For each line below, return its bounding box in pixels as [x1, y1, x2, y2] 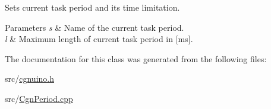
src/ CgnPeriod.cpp [5, 92, 73, 104]
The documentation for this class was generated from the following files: [5, 52, 267, 65]
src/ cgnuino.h [5, 72, 54, 85]
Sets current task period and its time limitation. [5, 1, 180, 13]
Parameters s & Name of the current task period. [5, 21, 184, 33]
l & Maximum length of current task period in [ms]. [5, 33, 193, 45]
